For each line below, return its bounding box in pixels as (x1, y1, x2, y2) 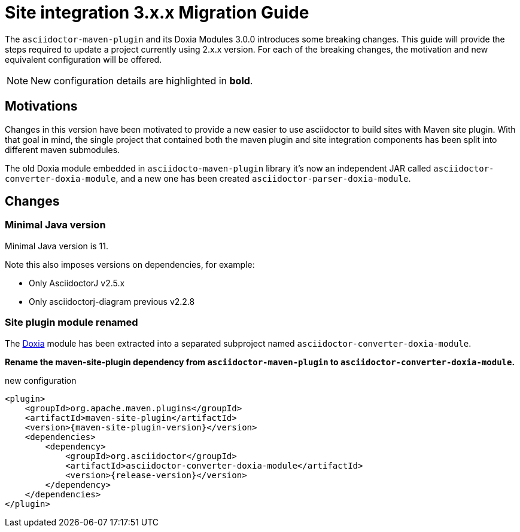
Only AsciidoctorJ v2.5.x (29, 277, 125, 288)
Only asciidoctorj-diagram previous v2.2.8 (29, 296, 195, 307)
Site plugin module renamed (5, 316, 138, 329)
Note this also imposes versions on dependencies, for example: (5, 259, 255, 270)
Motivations (5, 99, 78, 114)
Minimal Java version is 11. (5, 240, 108, 251)
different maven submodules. (5, 144, 120, 155)
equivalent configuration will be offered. (5, 54, 162, 65)
